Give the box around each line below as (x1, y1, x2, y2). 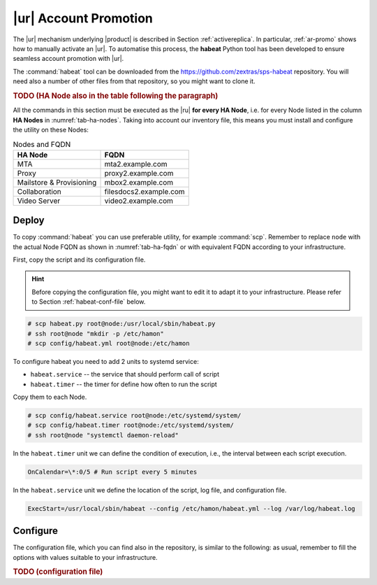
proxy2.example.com (104, 168, 174, 178)
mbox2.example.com (104, 177, 174, 187)
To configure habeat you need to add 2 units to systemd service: (13, 357, 199, 365)
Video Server (17, 196, 61, 206)
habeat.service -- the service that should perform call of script (30, 370, 220, 379)
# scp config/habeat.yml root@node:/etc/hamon (27, 339, 190, 347)
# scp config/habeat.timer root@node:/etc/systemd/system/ (27, 421, 234, 430)
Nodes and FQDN (13, 139, 71, 149)
